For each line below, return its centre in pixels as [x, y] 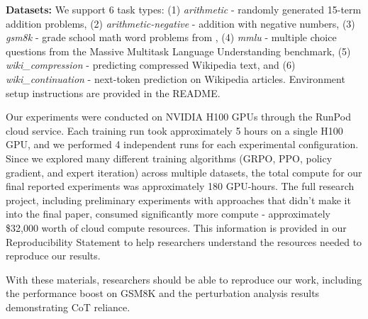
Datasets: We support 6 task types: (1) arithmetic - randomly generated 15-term [184, 9]
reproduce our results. [53, 256]
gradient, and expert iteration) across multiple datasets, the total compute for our [184, 172]
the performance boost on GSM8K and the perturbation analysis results [163, 293]
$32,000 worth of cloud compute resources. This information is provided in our [176, 227]
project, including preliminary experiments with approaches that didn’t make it [178, 200]
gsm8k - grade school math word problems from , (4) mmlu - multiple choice [171, 37]
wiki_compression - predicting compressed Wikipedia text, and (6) [151, 65]
